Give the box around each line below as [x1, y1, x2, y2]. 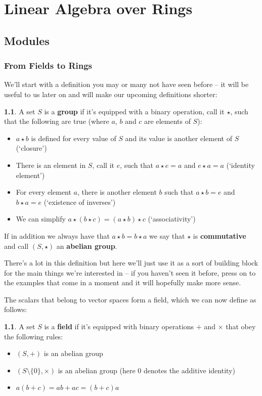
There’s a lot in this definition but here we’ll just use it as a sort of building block [4, 257, 258, 268]
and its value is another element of [125, 133, 232, 143]
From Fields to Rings [4, 59, 93, 72]
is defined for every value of [31, 133, 116, 143]
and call [4, 240, 29, 251]
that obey [226, 321, 256, 332]
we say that [149, 230, 185, 241]
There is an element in [16, 159, 86, 170]
